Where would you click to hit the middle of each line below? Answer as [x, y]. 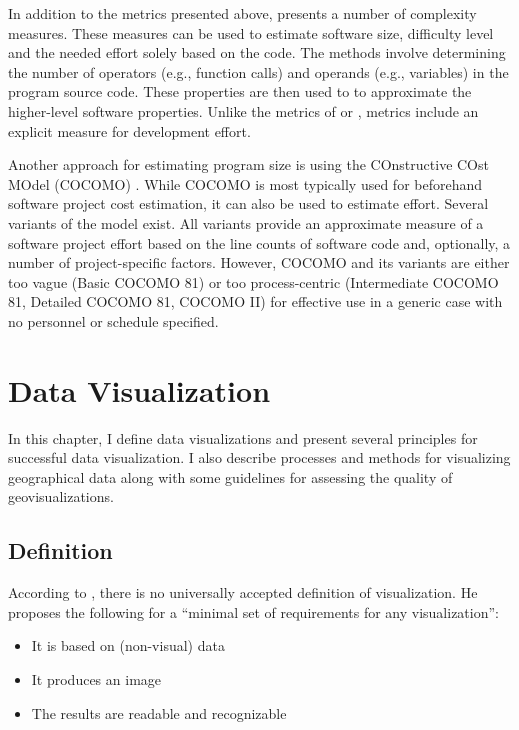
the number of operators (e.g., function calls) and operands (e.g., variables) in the [258, 71]
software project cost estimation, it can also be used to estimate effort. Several [248, 203]
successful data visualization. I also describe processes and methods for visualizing [259, 457]
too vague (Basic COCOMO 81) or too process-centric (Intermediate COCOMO [253, 281]
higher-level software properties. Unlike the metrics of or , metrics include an [243, 110]
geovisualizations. [61, 496]
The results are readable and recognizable [159, 712]
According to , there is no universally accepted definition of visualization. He [243, 592]
